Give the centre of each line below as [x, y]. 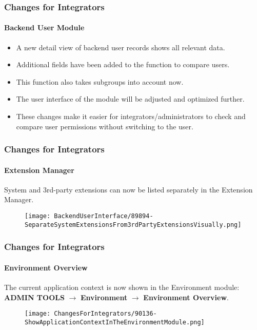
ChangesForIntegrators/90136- [105, 314]
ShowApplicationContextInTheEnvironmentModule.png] [115, 322]
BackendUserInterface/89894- [104, 216]
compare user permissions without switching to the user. [105, 126]
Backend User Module [44, 27]
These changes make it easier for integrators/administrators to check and [131, 116]
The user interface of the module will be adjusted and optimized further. [130, 99]
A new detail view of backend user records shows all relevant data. [121, 47]
